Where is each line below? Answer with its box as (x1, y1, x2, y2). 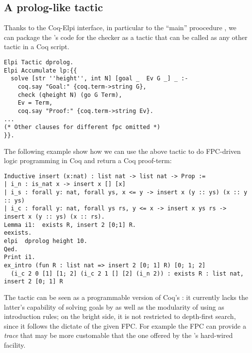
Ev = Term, (17, 99, 53, 107)
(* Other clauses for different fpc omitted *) (4, 124, 161, 131)
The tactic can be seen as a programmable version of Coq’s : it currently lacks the (4, 292, 248, 302)
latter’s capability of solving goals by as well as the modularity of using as (4, 301, 224, 312)
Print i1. (4, 254, 35, 261)
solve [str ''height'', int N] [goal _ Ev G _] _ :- (11, 75, 188, 82)
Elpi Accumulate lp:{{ (4, 67, 77, 74)
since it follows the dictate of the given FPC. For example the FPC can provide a (4, 320, 246, 331)
